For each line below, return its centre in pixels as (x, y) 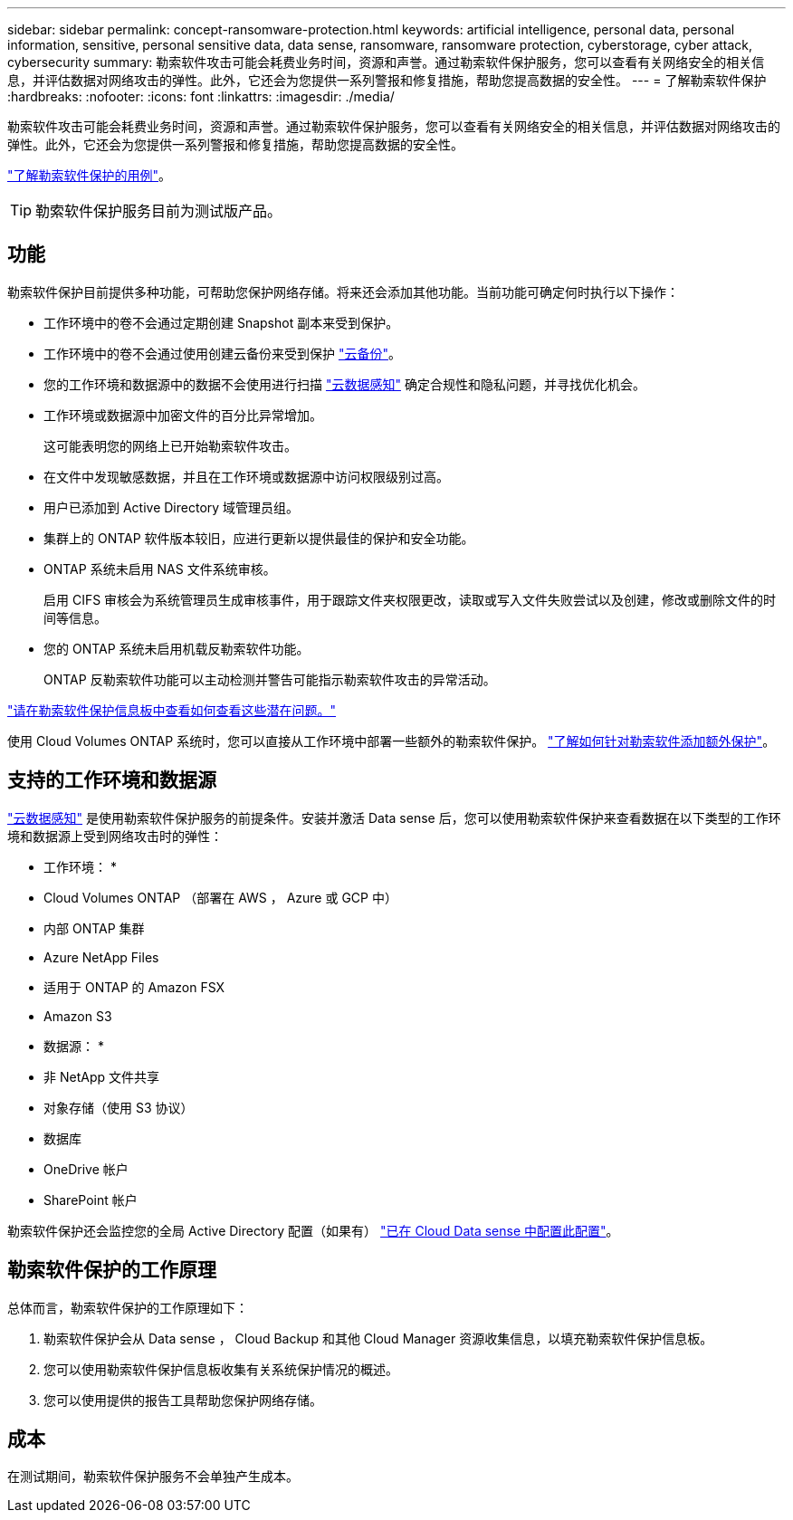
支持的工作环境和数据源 (112, 780)
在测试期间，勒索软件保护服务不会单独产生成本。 (153, 1477)
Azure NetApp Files (101, 957)
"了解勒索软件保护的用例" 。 (90, 175)
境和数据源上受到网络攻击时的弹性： (115, 836)
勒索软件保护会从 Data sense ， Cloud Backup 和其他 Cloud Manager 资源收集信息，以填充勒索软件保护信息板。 (378, 1338)
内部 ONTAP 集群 (94, 928)
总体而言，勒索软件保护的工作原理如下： (128, 1307)
